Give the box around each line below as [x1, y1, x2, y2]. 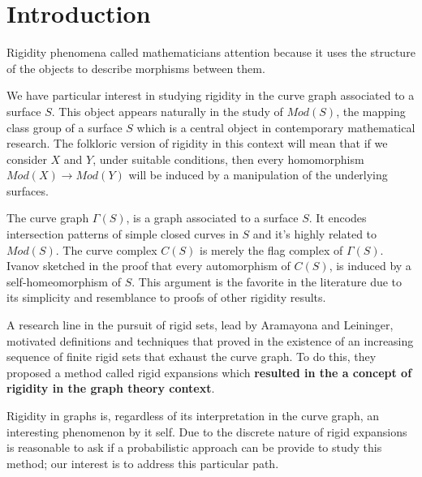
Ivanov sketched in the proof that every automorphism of [6, 257, 291, 274]
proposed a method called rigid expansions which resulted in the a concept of [6, 363, 412, 380]
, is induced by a [329, 257, 411, 274]
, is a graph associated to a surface [126, 209, 299, 226]
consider [6, 150, 47, 167]
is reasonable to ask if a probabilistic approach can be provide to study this [6, 439, 382, 456]
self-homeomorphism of [6, 273, 121, 290]
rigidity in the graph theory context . [6, 380, 215, 397]
